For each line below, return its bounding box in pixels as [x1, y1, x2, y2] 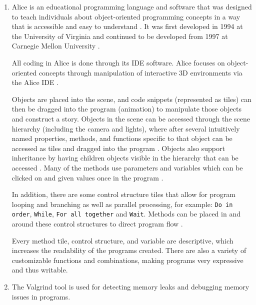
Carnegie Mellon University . [11, 40, 100, 51]
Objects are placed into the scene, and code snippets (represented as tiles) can [11, 93, 251, 104]
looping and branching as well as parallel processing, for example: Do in [11, 198, 233, 209]
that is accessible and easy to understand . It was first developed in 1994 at [11, 21, 243, 31]
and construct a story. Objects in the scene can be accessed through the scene [11, 113, 250, 123]
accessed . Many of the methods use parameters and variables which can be [11, 162, 243, 172]
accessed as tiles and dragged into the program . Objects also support [11, 142, 225, 153]
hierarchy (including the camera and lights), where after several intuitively [11, 123, 240, 133]
